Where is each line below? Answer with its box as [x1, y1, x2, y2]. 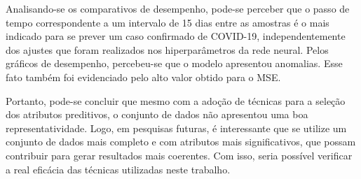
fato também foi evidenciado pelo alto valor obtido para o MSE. [6, 69, 281, 84]
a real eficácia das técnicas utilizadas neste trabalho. [6, 162, 231, 176]
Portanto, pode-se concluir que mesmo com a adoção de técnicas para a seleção [6, 93, 346, 108]
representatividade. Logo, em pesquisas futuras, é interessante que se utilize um [6, 120, 347, 135]
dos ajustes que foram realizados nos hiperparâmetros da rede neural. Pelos [6, 42, 329, 57]
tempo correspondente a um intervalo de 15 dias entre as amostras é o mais [6, 15, 329, 29]
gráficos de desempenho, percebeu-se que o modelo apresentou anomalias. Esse [6, 56, 343, 71]
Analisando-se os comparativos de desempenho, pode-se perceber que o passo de [6, 1, 350, 15]
